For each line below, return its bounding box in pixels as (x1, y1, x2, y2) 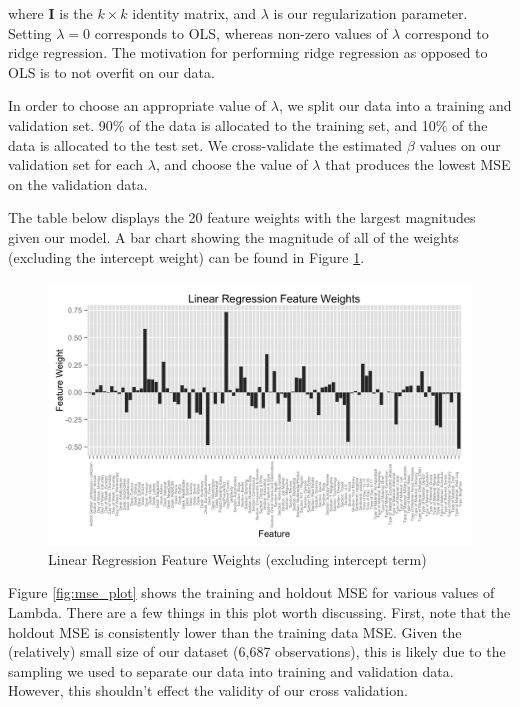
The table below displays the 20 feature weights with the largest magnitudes (8, 207, 476, 228)
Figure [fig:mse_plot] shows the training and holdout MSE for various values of (8, 582, 495, 603)
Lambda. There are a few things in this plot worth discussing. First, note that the (8, 602, 511, 623)
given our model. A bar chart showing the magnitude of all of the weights (8, 226, 459, 247)
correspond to (404, 22, 489, 43)
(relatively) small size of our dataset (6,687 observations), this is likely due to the (8, 641, 506, 662)
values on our (419, 134, 501, 155)
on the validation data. (8, 173, 148, 194)
